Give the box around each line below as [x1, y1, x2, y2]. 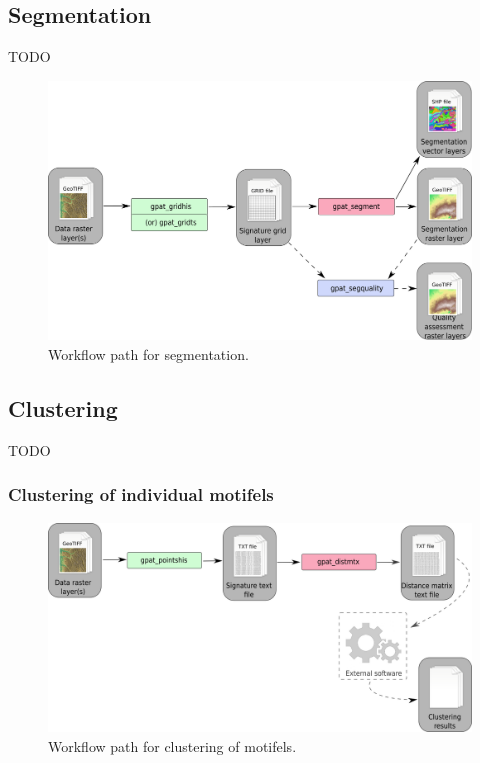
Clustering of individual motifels [8, 482, 274, 507]
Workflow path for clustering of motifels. [48, 735, 297, 756]
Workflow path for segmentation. [48, 344, 249, 364]
